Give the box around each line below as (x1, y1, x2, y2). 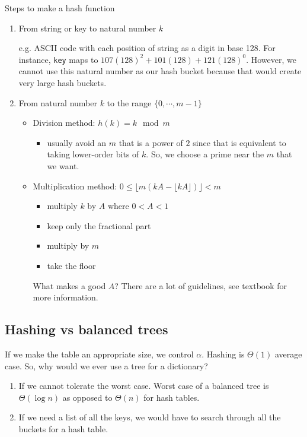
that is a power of (119, 136, 183, 148)
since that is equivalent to (193, 136, 286, 148)
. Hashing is (202, 347, 245, 360)
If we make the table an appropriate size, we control (5, 347, 194, 360)
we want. (47, 160, 79, 172)
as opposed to (62, 391, 113, 403)
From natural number (18, 96, 97, 109)
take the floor (47, 259, 96, 271)
